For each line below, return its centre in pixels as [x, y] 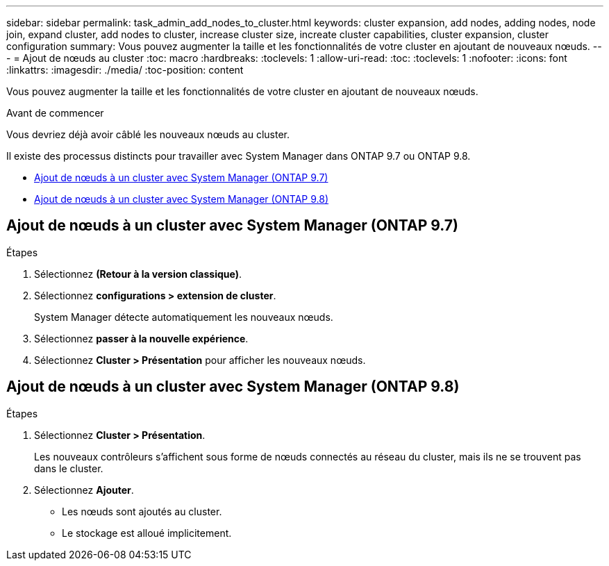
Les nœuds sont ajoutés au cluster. [142, 511]
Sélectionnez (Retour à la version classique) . [138, 274]
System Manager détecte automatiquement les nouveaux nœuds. [184, 317]
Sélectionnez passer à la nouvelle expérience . [141, 338]
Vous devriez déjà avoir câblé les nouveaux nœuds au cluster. [148, 134]
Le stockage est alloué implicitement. [147, 533]
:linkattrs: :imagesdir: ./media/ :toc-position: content [125, 70]
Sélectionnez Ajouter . [84, 490]
